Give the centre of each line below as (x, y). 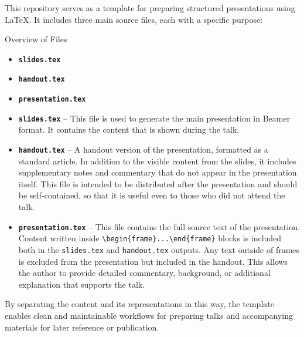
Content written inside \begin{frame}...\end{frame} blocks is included (150, 238)
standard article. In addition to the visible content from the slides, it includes (157, 161)
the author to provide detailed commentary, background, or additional (144, 273)
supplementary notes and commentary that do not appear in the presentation (158, 172)
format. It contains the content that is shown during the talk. (129, 129)
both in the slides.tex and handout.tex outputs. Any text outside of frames (159, 249)
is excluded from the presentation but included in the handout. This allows (153, 261)
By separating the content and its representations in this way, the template (139, 304)
